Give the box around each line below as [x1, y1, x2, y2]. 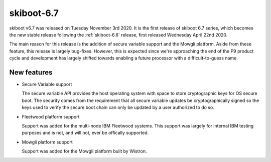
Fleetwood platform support [22, 113, 80, 119]
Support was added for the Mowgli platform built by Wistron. [22, 148, 148, 154]
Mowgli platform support [22, 139, 73, 145]
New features [9, 68, 53, 76]
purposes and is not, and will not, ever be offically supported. [22, 130, 149, 136]
